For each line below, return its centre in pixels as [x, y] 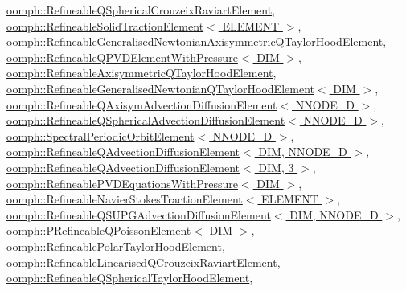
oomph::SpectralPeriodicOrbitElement [100, 135]
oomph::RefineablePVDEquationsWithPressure [122, 183]
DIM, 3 [276, 167]
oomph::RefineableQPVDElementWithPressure [122, 57]
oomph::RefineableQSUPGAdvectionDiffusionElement [139, 214]
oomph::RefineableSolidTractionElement [105, 25]
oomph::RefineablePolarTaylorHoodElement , [116, 246]
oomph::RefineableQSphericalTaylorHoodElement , [130, 278]
